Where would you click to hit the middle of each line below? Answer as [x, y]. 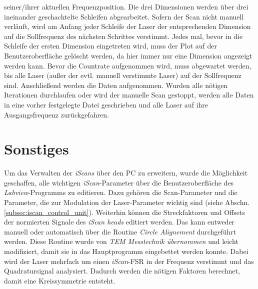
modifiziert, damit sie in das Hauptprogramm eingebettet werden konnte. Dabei [126, 251]
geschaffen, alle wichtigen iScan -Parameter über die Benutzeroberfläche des [119, 182]
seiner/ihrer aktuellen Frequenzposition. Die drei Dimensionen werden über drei [126, 6]
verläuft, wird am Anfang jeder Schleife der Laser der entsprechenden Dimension [127, 26]
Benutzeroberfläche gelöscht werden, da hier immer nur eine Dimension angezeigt [128, 55]
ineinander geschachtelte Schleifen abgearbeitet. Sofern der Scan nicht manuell [124, 16]
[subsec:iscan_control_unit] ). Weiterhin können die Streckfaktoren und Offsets [125, 212]
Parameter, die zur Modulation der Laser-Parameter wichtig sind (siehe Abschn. [127, 202]
